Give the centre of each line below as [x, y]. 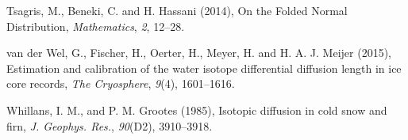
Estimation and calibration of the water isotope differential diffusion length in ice [204, 68]
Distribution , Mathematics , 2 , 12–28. [96, 26]
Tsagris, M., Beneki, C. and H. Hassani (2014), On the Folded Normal [177, 10]
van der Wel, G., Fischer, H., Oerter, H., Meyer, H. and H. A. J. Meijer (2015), [199, 53]
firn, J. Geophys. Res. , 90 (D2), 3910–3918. [110, 125]
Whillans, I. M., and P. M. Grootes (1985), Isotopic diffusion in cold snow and [197, 110]
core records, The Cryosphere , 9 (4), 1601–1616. [121, 83]
